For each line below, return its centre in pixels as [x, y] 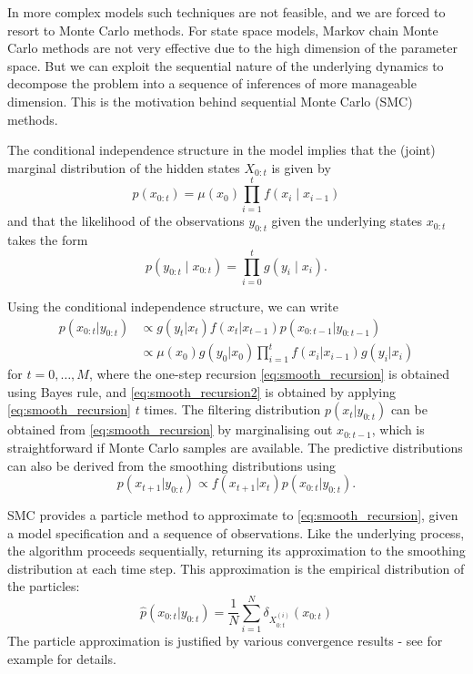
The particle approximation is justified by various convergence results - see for [225, 641]
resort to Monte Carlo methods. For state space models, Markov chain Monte [223, 30]
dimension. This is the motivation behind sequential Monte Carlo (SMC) [210, 101]
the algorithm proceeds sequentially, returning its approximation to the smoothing [236, 551]
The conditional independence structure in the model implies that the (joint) [221, 150]
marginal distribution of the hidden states [124, 167]
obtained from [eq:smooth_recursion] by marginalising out [170, 429]
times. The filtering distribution [232, 409]
